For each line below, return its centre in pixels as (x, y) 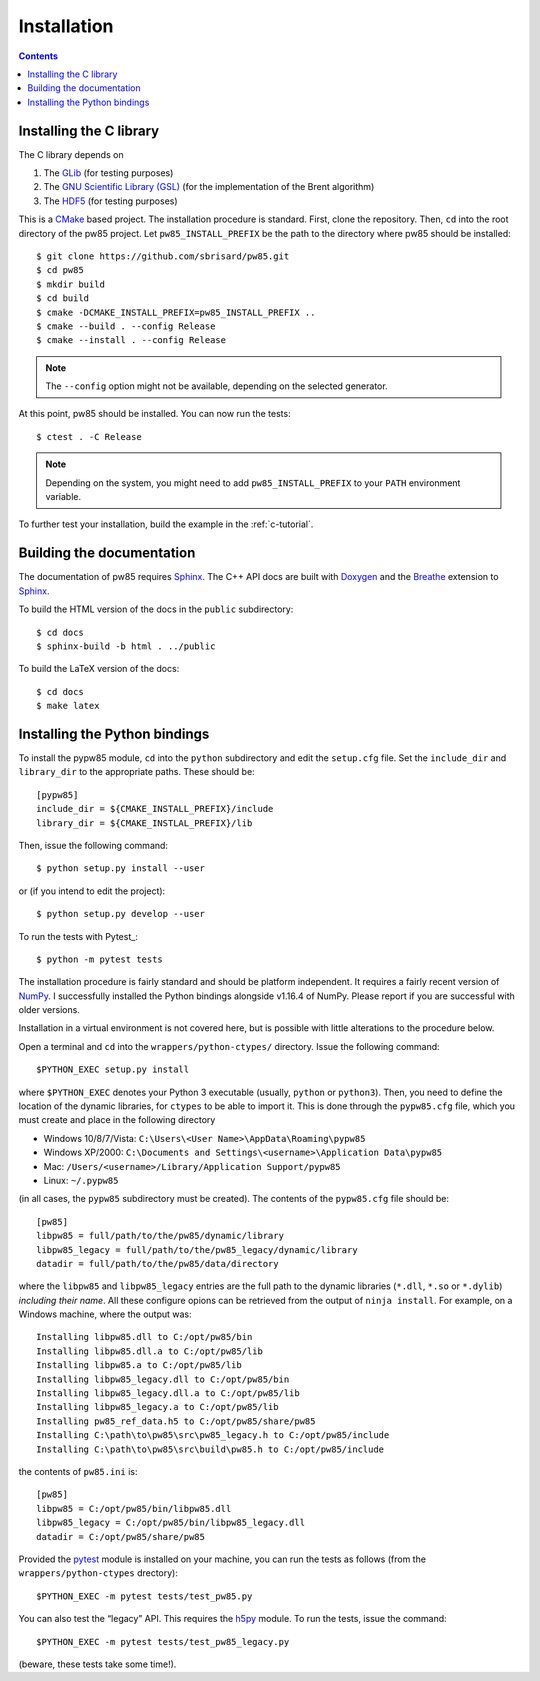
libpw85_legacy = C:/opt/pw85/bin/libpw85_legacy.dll (170, 1523)
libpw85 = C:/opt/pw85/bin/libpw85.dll (134, 1508)
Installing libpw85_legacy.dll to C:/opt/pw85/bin (163, 1379)
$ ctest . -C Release (89, 436)
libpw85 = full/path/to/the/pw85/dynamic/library (160, 1236)
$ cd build (63, 298)
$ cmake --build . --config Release (126, 326)
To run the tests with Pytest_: (78, 936)
